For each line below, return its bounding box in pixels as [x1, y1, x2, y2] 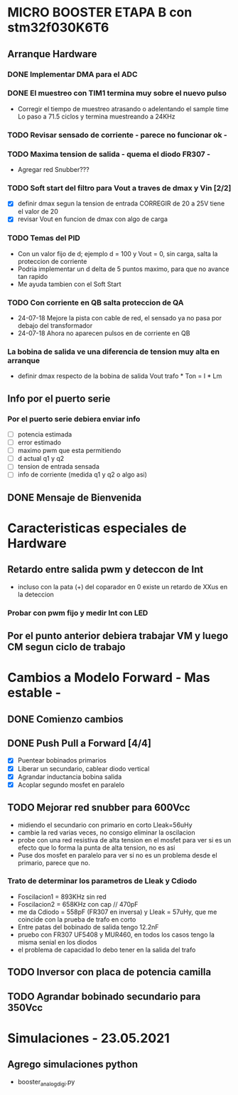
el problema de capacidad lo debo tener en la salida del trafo [17, 945, 196, 954]
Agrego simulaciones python [7, 1059, 139, 1071]
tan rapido [17, 272, 48, 280]
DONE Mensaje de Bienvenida [7, 492, 142, 504]
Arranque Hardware [7, 48, 97, 60]
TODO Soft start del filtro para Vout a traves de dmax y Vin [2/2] [7, 183, 232, 193]
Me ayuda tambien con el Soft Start [17, 280, 122, 288]
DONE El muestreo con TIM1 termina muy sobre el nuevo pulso [7, 88, 227, 98]
